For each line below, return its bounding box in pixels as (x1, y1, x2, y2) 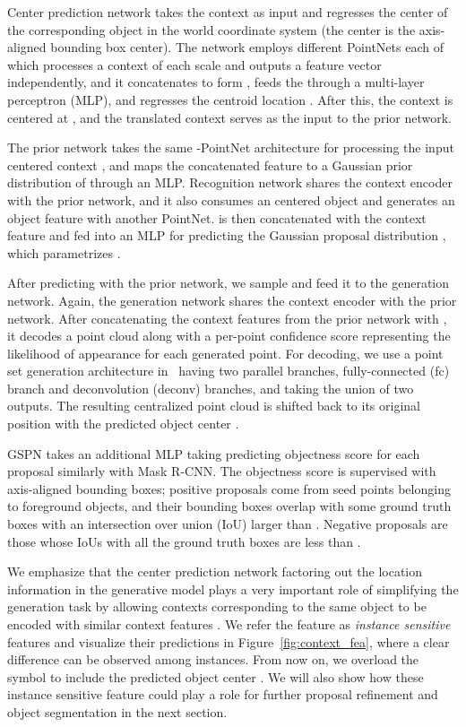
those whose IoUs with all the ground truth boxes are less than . (7, 532, 361, 550)
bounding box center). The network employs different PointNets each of (50, 38, 444, 56)
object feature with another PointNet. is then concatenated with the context (7, 208, 427, 227)
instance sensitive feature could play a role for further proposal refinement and (7, 685, 438, 704)
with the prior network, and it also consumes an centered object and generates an (7, 190, 455, 209)
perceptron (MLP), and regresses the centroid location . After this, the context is (7, 90, 453, 108)
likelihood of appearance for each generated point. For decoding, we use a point (7, 343, 444, 362)
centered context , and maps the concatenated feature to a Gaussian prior (7, 155, 413, 174)
